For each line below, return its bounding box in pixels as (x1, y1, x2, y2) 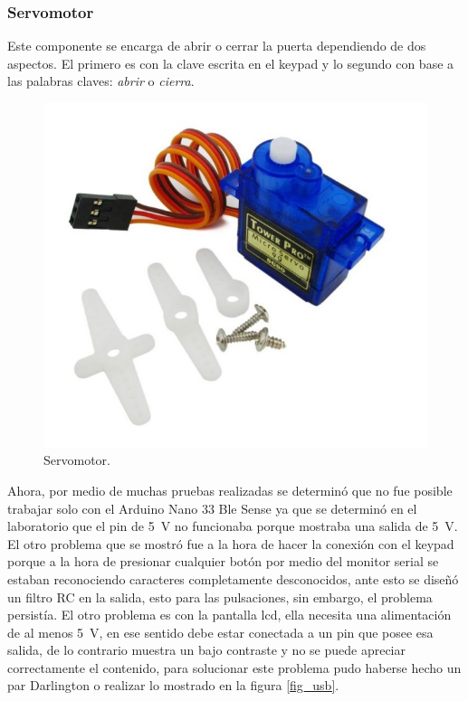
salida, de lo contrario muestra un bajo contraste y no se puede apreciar (7, 640, 406, 659)
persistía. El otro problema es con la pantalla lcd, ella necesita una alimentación (7, 605, 452, 624)
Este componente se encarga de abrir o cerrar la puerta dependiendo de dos (7, 36, 426, 55)
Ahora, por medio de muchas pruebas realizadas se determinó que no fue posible (7, 480, 453, 499)
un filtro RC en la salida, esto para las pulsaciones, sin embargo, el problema (7, 587, 433, 606)
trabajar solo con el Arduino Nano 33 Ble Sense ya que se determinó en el (7, 498, 417, 517)
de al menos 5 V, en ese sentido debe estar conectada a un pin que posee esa (7, 622, 434, 641)
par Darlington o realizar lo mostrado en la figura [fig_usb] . (7, 676, 339, 695)
